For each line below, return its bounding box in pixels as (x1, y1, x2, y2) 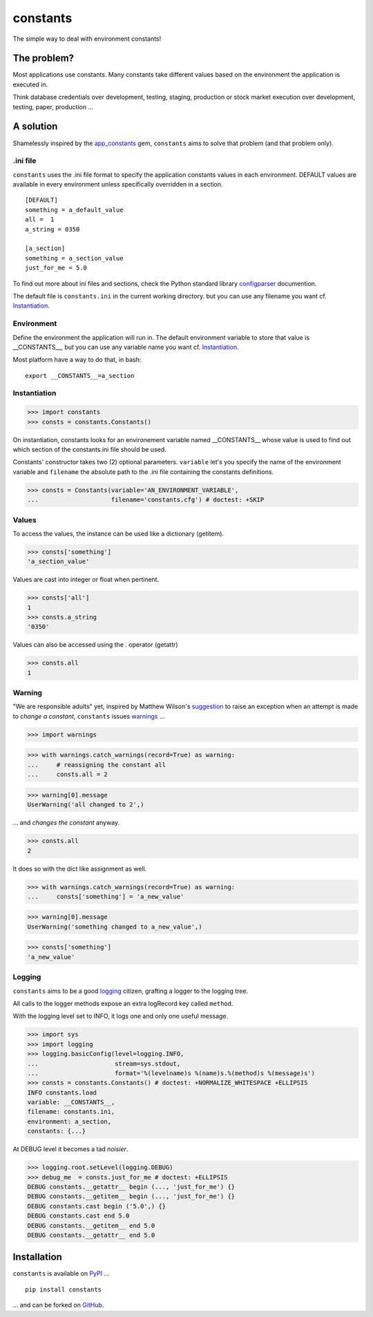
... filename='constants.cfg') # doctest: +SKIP (27, 496, 265, 504)
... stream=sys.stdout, (27, 1059, 181, 1068)
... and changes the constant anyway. (12, 819, 120, 827)
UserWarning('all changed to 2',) (27, 801, 144, 808)
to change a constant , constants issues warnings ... (12, 712, 165, 720)
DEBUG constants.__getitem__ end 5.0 (27, 1222, 155, 1229)
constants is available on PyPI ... (12, 1269, 110, 1278)
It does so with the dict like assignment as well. (12, 864, 147, 873)
